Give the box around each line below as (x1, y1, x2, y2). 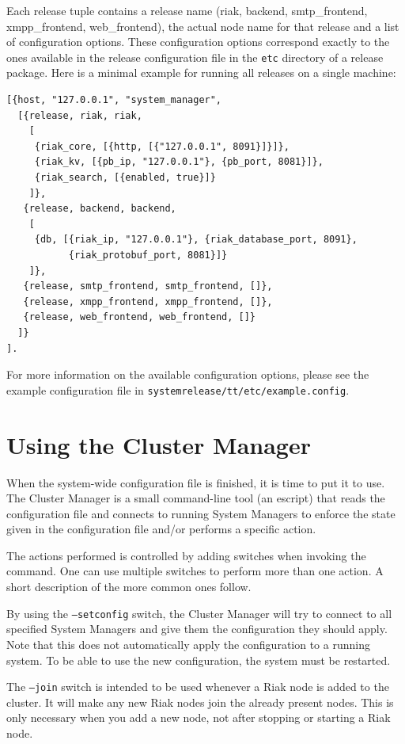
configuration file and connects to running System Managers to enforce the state (6, 505, 396, 521)
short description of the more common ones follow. (6, 578, 252, 595)
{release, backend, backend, (23, 203, 176, 215)
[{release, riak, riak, (17, 109, 142, 121)
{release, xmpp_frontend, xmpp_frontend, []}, (23, 296, 273, 307)
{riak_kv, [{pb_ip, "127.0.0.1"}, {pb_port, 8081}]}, (34, 156, 324, 168)
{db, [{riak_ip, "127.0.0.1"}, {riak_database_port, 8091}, (34, 234, 358, 246)
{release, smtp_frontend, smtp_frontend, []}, (23, 280, 273, 292)
